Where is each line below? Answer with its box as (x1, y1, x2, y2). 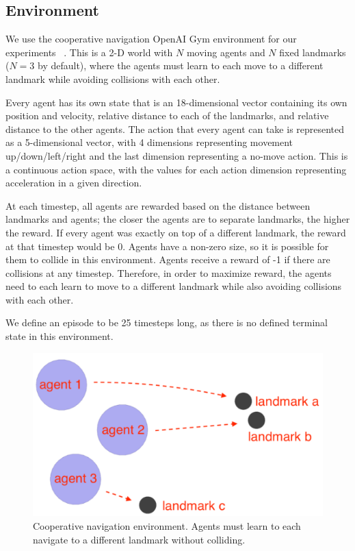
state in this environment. (5, 329, 114, 343)
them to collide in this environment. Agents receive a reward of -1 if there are (5, 252, 330, 267)
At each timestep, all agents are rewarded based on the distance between (5, 198, 311, 212)
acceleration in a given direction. (5, 175, 142, 190)
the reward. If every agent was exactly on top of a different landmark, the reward (5, 225, 346, 239)
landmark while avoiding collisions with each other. (5, 71, 220, 86)
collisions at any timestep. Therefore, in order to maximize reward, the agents (5, 265, 332, 280)
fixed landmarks (279, 45, 346, 59)
